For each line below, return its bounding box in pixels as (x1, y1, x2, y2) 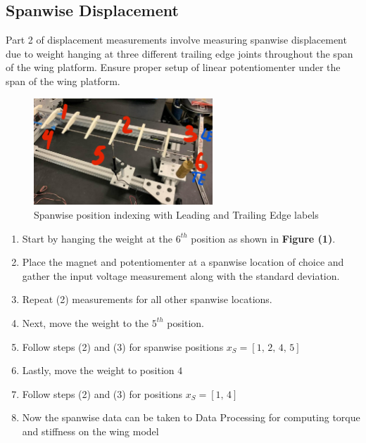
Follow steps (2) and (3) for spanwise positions (22, 339, 224, 354)
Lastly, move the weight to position (22, 363, 175, 378)
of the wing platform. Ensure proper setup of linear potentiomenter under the (6, 60, 341, 75)
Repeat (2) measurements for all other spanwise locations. (22, 292, 272, 307)
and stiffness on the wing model (22, 423, 159, 438)
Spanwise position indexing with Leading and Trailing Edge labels (34, 207, 319, 222)
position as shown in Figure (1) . (191, 231, 336, 245)
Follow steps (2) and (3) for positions (22, 386, 183, 401)
